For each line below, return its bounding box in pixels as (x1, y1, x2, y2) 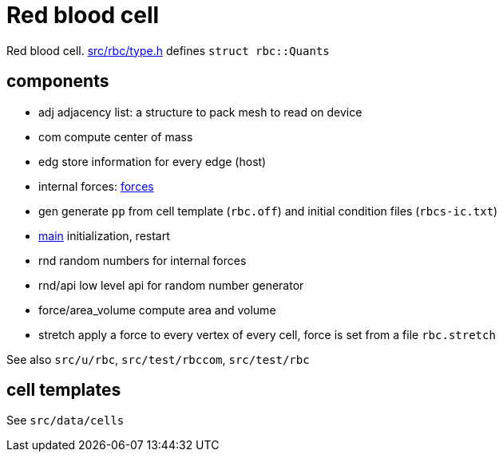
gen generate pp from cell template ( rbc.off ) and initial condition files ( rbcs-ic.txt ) (38, 203, 498, 218)
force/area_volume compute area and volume (38, 302, 276, 317)
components (6, 71, 109, 92)
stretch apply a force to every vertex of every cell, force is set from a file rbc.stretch (38, 327, 496, 342)
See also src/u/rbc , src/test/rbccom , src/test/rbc (6, 352, 310, 366)
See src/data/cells (6, 413, 125, 428)
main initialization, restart (38, 228, 170, 243)
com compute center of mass (38, 129, 193, 144)
